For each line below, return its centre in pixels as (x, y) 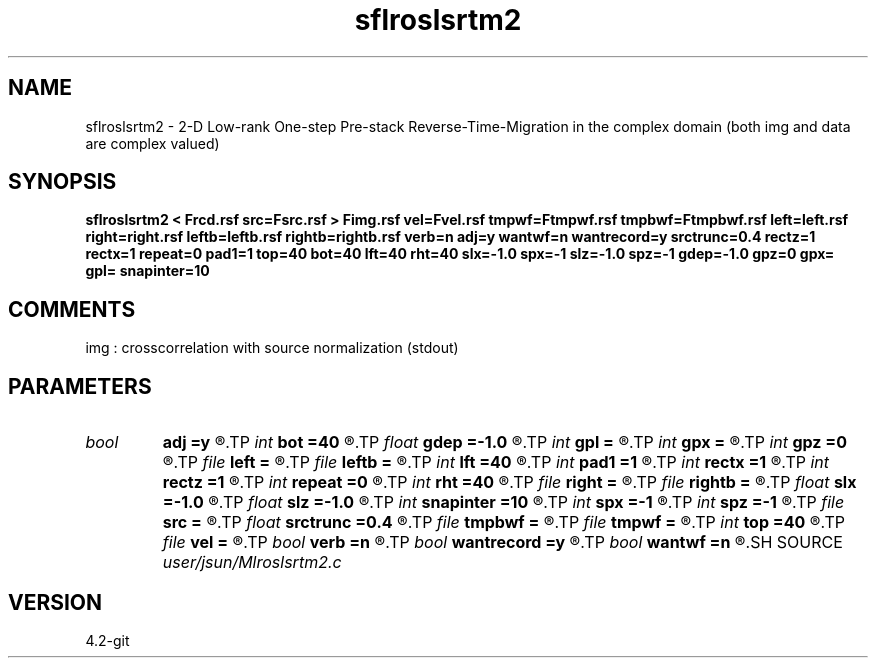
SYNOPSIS (62, 182)
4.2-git (107, 640)
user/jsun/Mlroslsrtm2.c (252, 562)
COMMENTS (72, 309)
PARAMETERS (80, 386)
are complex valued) (152, 143)
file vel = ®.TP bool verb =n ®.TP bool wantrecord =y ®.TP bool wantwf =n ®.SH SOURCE (502, 542)
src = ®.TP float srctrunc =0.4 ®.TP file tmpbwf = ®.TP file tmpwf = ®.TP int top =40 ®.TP (504, 522)
